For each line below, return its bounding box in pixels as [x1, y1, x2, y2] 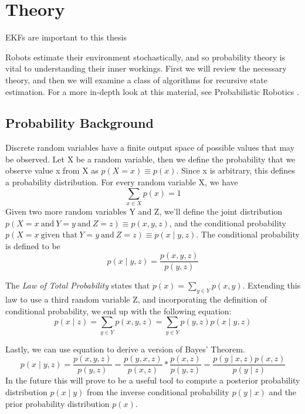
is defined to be [5, 239, 60, 252]
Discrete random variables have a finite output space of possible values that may [5, 141, 295, 154]
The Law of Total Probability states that [5, 279, 150, 291]
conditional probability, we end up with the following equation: [5, 304, 232, 317]
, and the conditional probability [169, 216, 286, 229]
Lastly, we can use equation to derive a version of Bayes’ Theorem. [5, 342, 245, 355]
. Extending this [242, 279, 301, 291]
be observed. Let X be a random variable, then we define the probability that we [5, 152, 296, 165]
